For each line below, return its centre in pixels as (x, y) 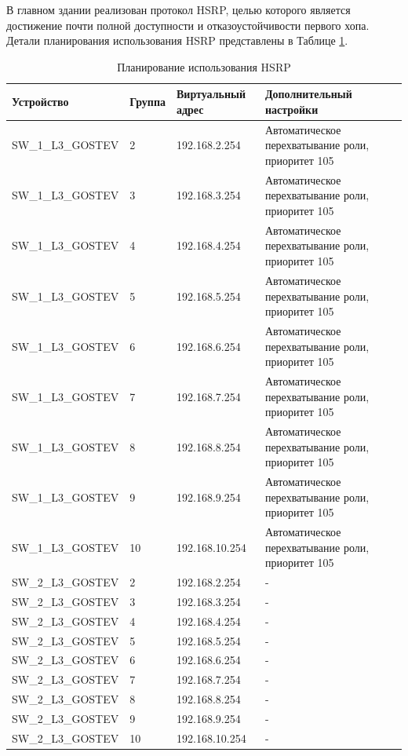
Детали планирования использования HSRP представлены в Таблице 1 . (177, 40)
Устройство (40, 102)
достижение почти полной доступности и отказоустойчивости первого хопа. (188, 25)
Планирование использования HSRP (204, 66)
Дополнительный (308, 94)
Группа (148, 102)
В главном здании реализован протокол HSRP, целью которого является (178, 9)
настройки (291, 109)
